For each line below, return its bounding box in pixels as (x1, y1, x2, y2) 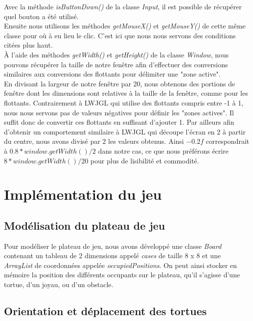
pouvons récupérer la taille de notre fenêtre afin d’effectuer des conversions (4, 59, 228, 69)
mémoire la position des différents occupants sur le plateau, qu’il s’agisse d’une (4, 269, 240, 280)
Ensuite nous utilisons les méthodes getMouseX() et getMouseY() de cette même (4, 21, 246, 31)
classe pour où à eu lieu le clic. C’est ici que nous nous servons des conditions (4, 30, 236, 40)
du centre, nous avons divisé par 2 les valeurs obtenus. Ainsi (4, 136, 184, 146)
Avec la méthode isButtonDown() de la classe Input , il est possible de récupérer (4, 1, 242, 11)
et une (202, 250, 221, 261)
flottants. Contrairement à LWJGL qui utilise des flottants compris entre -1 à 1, (4, 97, 244, 107)
